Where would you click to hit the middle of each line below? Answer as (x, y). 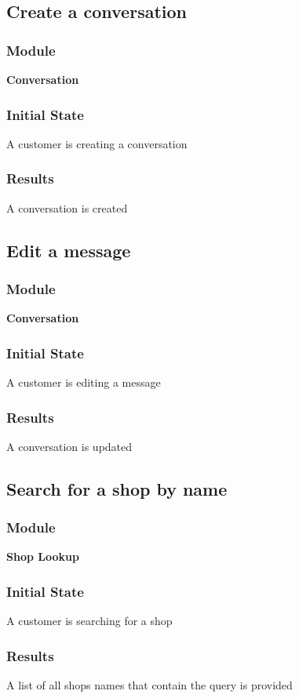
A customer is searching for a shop (89, 621)
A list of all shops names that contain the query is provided (149, 685)
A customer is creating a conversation (97, 143)
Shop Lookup (43, 556)
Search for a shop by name (117, 488)
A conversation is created (67, 207)
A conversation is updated (69, 446)
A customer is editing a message (84, 382)
